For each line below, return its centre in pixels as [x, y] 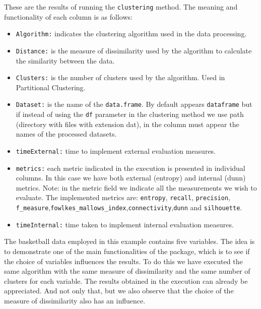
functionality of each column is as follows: [68, 16]
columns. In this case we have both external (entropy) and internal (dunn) [131, 178]
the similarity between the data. [65, 60]
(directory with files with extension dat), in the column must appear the [127, 124]
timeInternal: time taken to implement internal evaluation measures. [125, 224]
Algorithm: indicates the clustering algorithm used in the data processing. [131, 34]
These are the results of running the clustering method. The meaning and [121, 7]
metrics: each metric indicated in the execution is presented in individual [130, 168]
